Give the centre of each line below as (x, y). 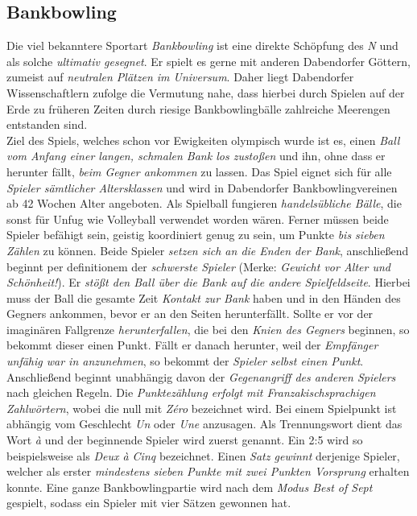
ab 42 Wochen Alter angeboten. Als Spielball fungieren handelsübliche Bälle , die (204, 203)
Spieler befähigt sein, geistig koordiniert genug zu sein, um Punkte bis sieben (196, 235)
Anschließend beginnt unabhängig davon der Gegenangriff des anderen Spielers (201, 376)
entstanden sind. (47, 124)
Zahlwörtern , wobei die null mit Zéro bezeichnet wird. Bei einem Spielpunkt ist (202, 408)
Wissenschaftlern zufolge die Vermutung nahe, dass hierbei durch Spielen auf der (206, 92)
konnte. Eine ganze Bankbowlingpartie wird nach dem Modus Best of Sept (190, 487)
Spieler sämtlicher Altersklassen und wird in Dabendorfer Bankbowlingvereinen (202, 187)
